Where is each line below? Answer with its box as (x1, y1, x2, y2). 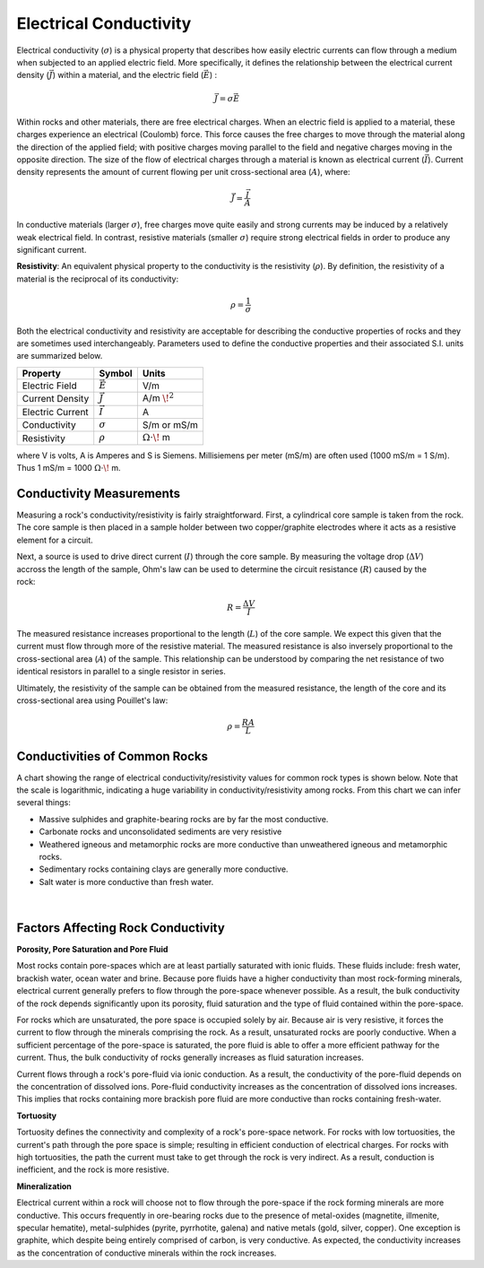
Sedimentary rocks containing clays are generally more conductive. (39, 864, 289, 874)
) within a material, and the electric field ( (52, 70, 204, 81)
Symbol (99, 367, 134, 379)
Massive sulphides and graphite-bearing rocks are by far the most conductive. (39, 813, 329, 824)
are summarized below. (16, 351, 103, 361)
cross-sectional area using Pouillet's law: (16, 695, 169, 706)
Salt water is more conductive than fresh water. (39, 876, 214, 887)
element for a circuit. (16, 534, 93, 545)
